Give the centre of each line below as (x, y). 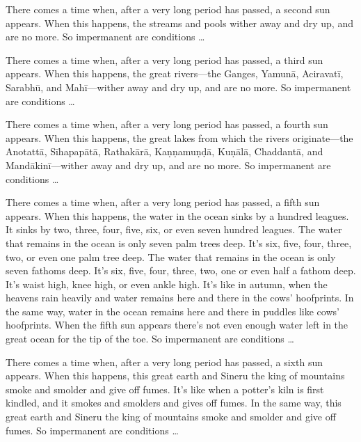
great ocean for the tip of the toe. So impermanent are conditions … (150, 339)
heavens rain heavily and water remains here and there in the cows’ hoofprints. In (180, 298)
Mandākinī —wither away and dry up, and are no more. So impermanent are (168, 165)
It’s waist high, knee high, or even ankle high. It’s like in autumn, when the (167, 284)
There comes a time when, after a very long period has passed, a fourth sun (167, 124)
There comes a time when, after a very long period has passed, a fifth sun (163, 202)
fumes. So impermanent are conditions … (92, 430)
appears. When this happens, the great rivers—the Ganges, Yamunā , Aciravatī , (175, 73)
